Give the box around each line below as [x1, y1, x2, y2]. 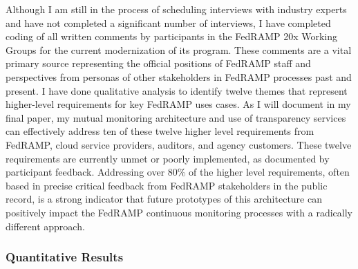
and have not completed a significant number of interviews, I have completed [6, 15, 331, 30]
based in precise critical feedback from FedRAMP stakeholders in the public [6, 178, 328, 192]
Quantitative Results [6, 248, 124, 266]
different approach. [6, 219, 85, 233]
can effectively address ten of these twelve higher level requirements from [6, 124, 314, 138]
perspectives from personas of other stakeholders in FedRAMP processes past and [6, 69, 352, 84]
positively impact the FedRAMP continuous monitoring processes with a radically [6, 205, 352, 219]
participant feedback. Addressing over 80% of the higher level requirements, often [6, 165, 350, 179]
